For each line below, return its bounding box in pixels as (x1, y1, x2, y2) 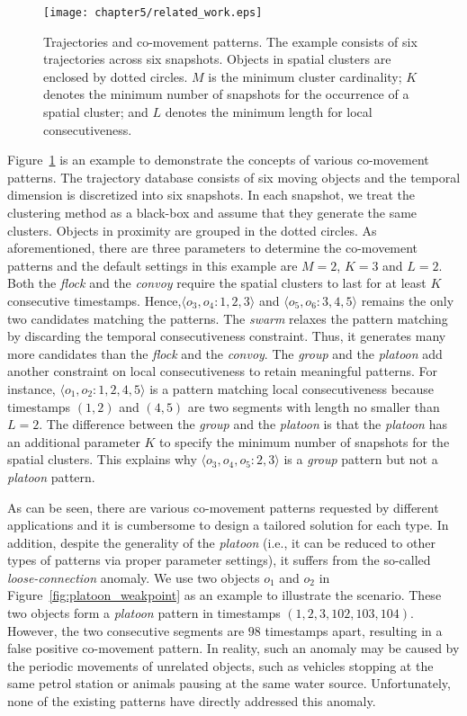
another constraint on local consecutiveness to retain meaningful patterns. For (7, 362, 437, 380)
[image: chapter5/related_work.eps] (43, 6, 263, 19)
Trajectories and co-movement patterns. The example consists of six (43, 31, 418, 50)
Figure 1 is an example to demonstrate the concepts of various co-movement (7, 150, 429, 169)
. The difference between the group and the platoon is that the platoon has (39, 415, 447, 434)
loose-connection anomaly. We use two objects (7, 568, 260, 586)
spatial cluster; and (43, 103, 148, 121)
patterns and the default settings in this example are (7, 255, 298, 274)
